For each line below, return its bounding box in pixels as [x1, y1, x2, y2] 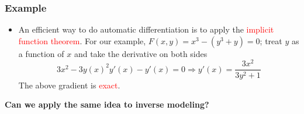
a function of [18, 47, 64, 59]
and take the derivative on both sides [74, 47, 208, 59]
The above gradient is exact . [18, 79, 120, 91]
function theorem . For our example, [18, 34, 146, 47]
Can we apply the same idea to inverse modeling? [5, 98, 209, 111]
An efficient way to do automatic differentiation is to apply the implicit [18, 23, 274, 35]
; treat [260, 34, 282, 47]
